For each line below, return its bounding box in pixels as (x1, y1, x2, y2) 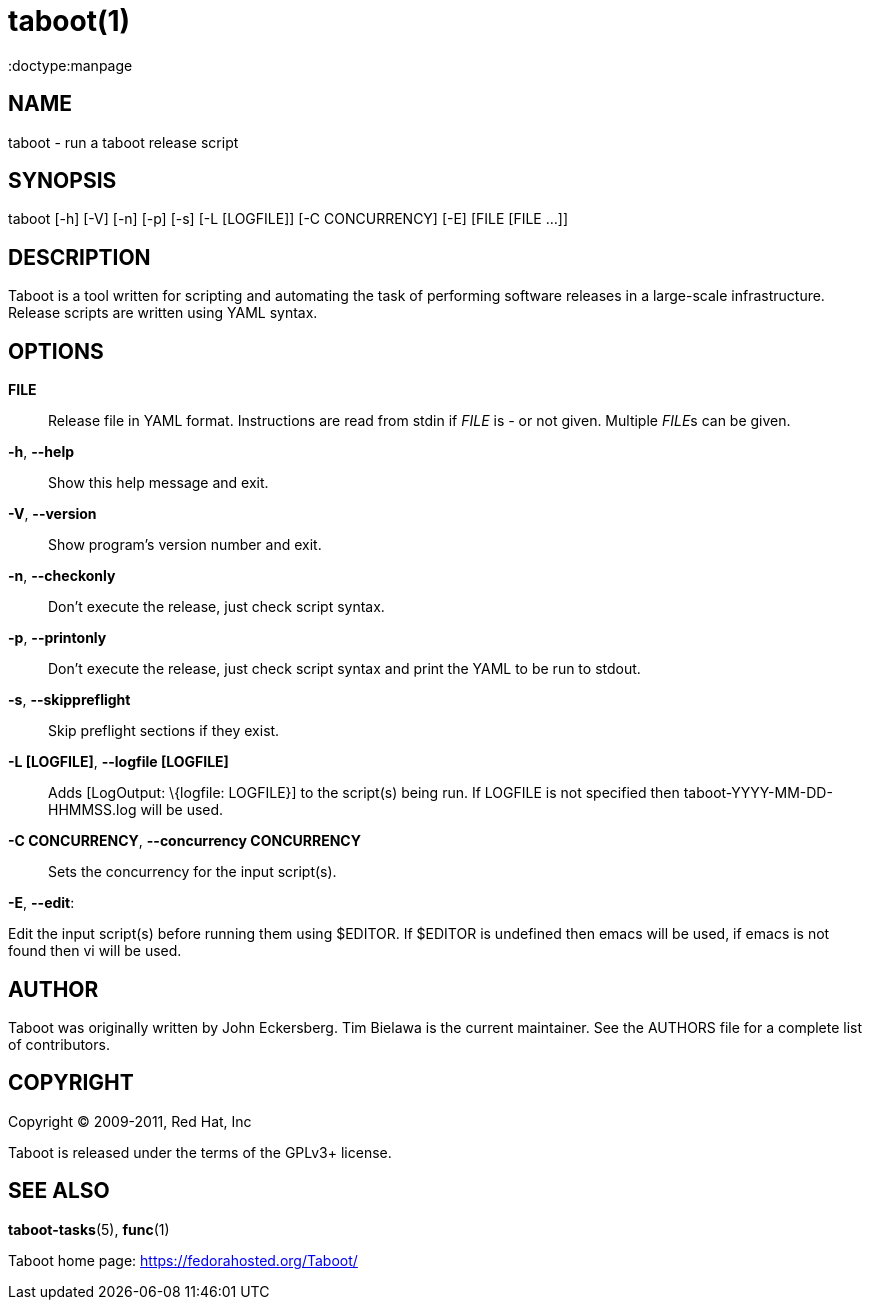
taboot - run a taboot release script (8, 133, 239, 151)
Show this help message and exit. (48, 474, 269, 492)
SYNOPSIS (8, 168, 117, 194)
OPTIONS (8, 338, 104, 364)
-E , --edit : (8, 894, 75, 912)
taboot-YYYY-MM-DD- (683, 784, 833, 802)
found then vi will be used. (8, 942, 182, 960)
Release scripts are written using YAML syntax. (8, 304, 318, 322)
